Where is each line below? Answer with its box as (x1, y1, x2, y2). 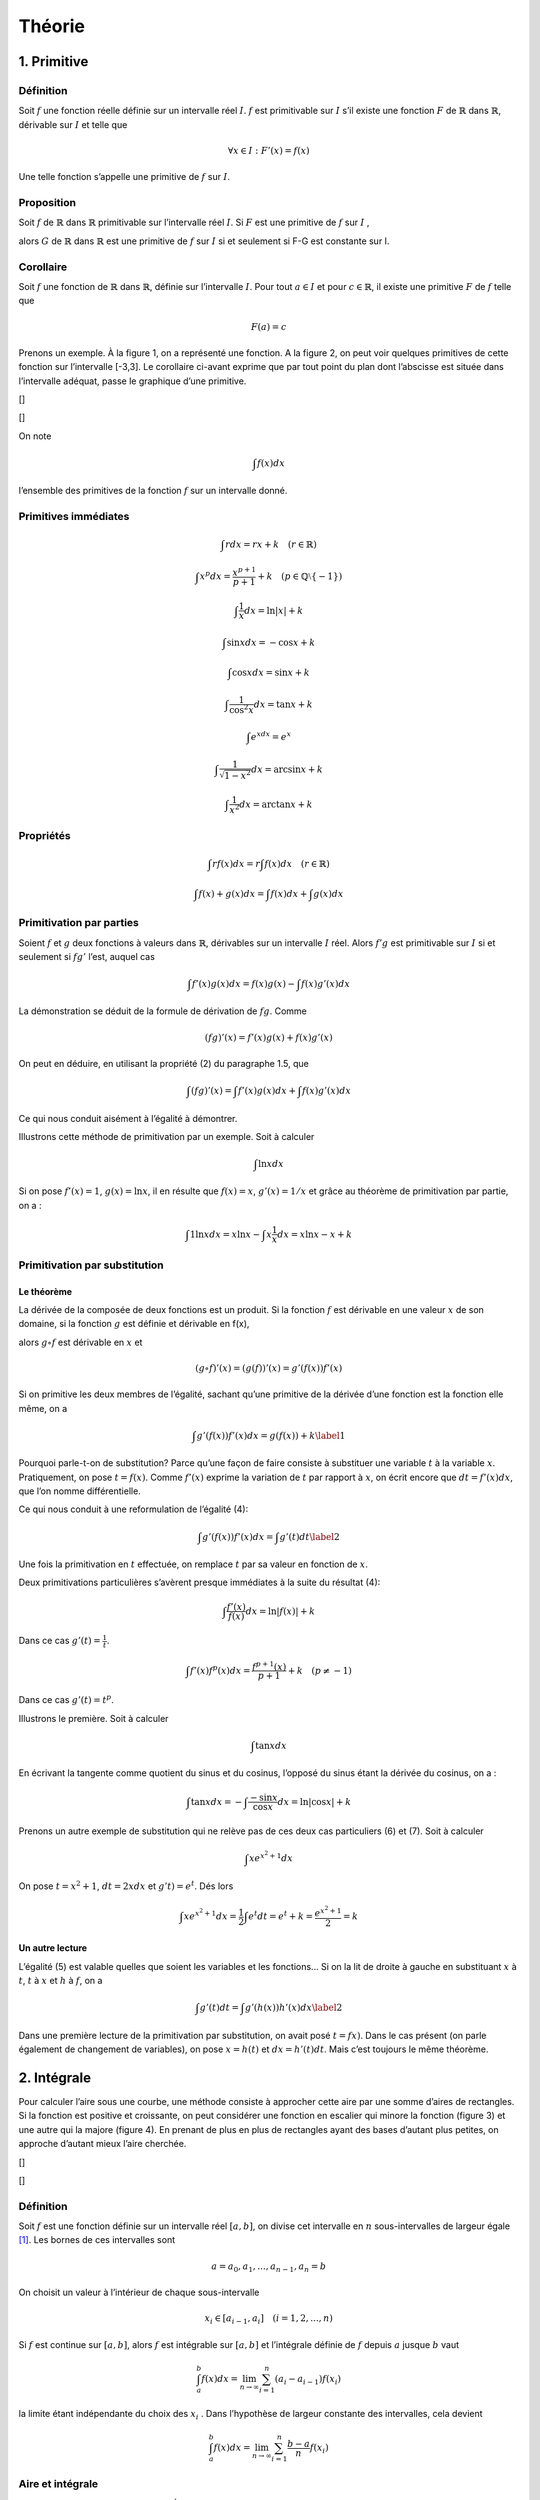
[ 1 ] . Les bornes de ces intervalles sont (18, 2234, 175, 2246)
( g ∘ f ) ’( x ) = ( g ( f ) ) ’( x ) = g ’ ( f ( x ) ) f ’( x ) (195, 1362, 343, 1374)
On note (18, 430, 52, 442)
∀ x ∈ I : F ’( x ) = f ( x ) (227, 145, 310, 156)
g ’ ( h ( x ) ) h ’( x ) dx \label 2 (245, 2002, 343, 2014)
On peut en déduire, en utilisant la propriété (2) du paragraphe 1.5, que (18, 1058, 309, 1070)
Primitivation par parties (18, 916, 140, 930)
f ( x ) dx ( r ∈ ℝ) (264, 858, 330, 869)
